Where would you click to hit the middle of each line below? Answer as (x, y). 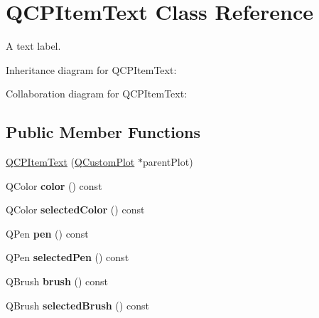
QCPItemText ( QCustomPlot (70, 162)
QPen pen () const (47, 233)
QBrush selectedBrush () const (77, 305)
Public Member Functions (103, 132)
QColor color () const (54, 185)
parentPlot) (168, 162)
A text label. (33, 46)
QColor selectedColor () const (75, 210)
